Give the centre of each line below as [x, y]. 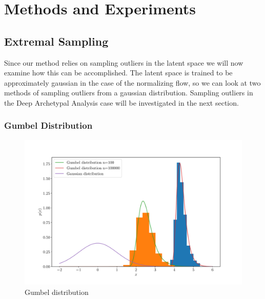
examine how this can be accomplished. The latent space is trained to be [118, 73]
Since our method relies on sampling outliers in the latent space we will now [124, 62]
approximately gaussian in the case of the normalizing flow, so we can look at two [132, 82]
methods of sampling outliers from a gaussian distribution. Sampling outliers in [129, 93]
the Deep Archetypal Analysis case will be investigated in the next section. [121, 102]
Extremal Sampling [56, 41]
